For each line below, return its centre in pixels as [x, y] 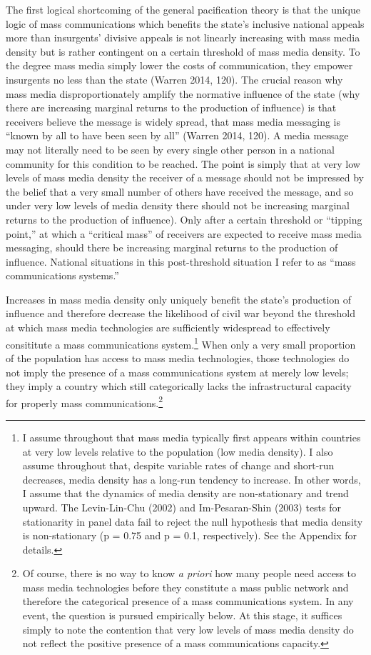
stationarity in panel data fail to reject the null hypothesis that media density [193, 521]
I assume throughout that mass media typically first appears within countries [192, 437]
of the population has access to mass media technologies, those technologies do [178, 357]
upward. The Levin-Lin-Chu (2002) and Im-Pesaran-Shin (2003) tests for [182, 507]
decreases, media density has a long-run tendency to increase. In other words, [192, 479]
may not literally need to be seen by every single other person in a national [170, 149]
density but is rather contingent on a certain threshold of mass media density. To [183, 51]
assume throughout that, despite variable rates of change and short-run [178, 465]
